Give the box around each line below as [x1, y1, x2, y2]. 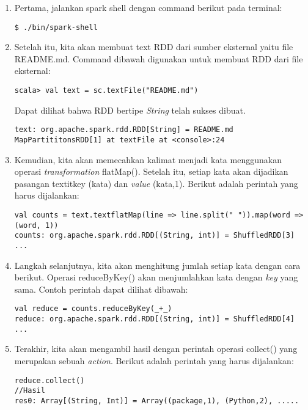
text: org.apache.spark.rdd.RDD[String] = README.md [14, 125, 233, 134]
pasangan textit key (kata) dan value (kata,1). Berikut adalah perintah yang [14, 177, 298, 189]
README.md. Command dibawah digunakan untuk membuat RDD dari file [14, 52, 303, 65]
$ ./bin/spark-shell [14, 23, 98, 32]
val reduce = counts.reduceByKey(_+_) [14, 304, 172, 313]
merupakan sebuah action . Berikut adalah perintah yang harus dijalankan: [14, 354, 294, 367]
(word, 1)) [14, 221, 59, 230]
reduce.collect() [14, 376, 85, 385]
